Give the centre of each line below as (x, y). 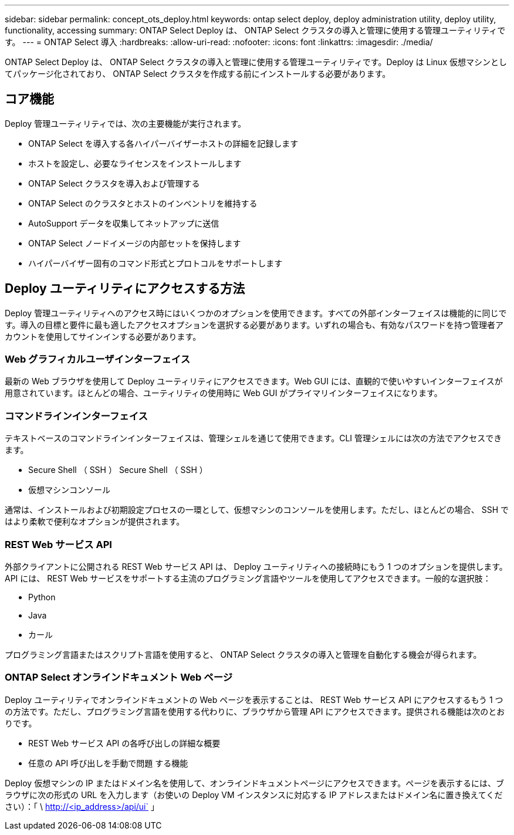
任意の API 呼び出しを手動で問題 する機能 (108, 763)
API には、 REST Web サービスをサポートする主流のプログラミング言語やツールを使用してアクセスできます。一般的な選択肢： (248, 578)
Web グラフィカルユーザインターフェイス (98, 359)
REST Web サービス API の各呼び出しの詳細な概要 (124, 743)
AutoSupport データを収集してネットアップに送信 (124, 223)
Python (42, 597)
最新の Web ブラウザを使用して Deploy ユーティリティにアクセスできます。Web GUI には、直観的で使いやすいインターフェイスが (254, 381)
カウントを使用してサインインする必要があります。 (103, 336)
